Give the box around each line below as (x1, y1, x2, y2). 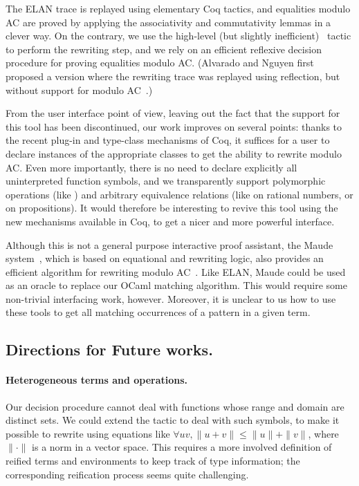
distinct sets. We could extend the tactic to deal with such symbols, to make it (6, 413, 340, 427)
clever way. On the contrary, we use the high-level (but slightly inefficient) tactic (6, 28, 351, 43)
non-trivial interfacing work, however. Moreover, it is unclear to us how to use (6, 291, 336, 306)
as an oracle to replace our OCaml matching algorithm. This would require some (6, 278, 347, 292)
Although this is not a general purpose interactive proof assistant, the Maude (6, 237, 333, 252)
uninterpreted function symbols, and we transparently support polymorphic (6, 174, 326, 188)
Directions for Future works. (6, 339, 213, 360)
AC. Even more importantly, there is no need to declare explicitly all (6, 160, 297, 174)
